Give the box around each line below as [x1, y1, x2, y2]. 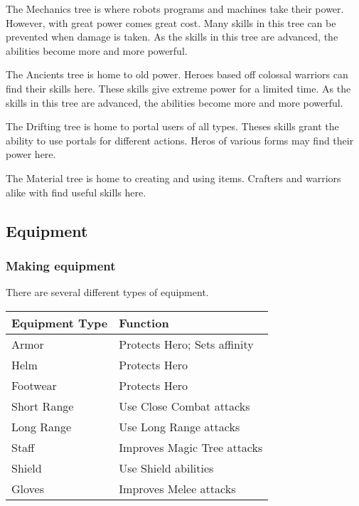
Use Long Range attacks [119, 418, 240, 435]
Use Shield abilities [119, 459, 214, 476]
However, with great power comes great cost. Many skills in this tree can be [6, 15, 336, 30]
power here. [6, 147, 56, 162]
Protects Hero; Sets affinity [119, 335, 254, 352]
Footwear [11, 376, 57, 394]
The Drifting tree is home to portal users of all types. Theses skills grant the [6, 119, 339, 134]
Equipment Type [11, 314, 108, 331]
